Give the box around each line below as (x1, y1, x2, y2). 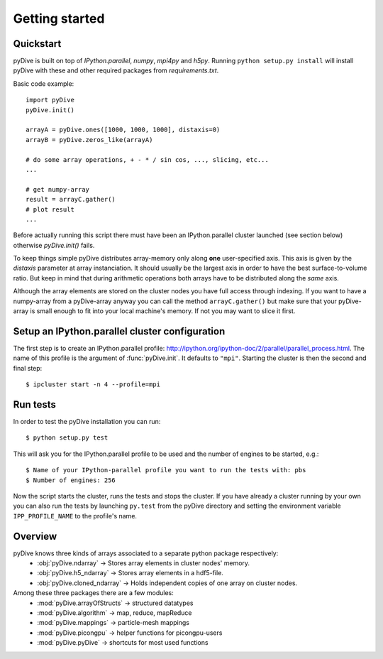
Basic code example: (13, 79, 74, 88)
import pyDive (26, 96, 74, 104)
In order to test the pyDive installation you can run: (13, 418, 161, 426)
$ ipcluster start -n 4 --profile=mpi (26, 381, 161, 388)
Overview (13, 530, 57, 543)
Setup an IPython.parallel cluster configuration (13, 325, 226, 337)
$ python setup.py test (26, 434, 109, 442)
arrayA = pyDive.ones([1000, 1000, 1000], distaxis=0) (26, 126, 221, 134)
